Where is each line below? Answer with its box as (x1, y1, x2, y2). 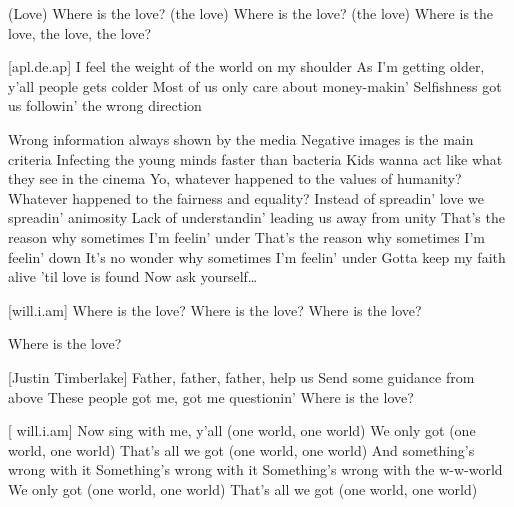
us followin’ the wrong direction (8, 95, 202, 116)
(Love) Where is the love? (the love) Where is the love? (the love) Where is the (8, 3, 494, 23)
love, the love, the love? (8, 22, 152, 43)
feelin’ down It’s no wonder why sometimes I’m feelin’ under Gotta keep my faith (8, 246, 506, 267)
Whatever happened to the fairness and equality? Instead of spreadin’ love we (8, 187, 485, 208)
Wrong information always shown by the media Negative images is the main (8, 128, 474, 149)
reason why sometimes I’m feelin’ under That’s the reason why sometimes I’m (8, 226, 485, 247)
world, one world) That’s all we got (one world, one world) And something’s (8, 439, 475, 460)
